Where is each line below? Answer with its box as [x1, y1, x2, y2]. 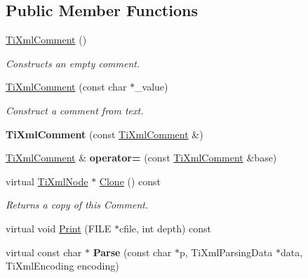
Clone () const [99, 173, 161, 188]
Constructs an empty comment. [6, 55, 140, 70]
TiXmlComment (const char [6, 79, 127, 94]
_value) [135, 79, 168, 94]
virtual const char [6, 244, 82, 259]
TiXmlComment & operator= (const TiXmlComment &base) [6, 150, 277, 165]
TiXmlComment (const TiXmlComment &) [6, 126, 203, 141]
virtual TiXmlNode [6, 173, 88, 188]
